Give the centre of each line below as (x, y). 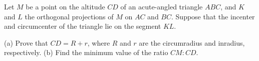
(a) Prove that (26, 42)
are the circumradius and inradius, (192, 42)
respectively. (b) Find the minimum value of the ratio (86, 52)
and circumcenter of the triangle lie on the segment (83, 26)
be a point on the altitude (65, 6)
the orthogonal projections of (69, 16)
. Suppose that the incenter (213, 16)
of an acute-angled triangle (162, 6)
